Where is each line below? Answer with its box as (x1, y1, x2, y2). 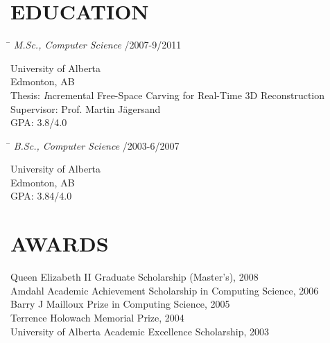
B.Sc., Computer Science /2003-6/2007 (13, 138, 180, 152)
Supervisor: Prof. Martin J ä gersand (10, 101, 161, 116)
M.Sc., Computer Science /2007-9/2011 (13, 37, 182, 52)
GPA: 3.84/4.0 (10, 188, 72, 203)
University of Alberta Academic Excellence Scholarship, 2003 (10, 324, 270, 338)
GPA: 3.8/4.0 (10, 115, 67, 130)
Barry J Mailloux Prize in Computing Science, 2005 (10, 297, 230, 311)
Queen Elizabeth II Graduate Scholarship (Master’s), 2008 (10, 270, 259, 284)
